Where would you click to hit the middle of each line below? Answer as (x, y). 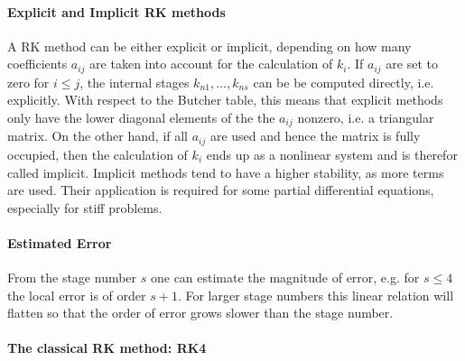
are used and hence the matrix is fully (315, 136)
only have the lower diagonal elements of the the (141, 118)
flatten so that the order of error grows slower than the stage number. (200, 313)
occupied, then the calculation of (98, 154)
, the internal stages (135, 82)
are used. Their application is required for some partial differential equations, (221, 190)
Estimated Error (60, 242)
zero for (28, 82)
